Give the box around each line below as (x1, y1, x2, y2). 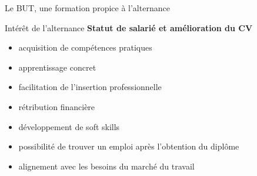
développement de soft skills (18, 120, 120, 132)
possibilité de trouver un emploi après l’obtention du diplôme (18, 140, 239, 152)
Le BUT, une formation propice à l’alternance (5, 2, 170, 14)
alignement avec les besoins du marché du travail (18, 160, 195, 172)
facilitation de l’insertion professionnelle (18, 81, 162, 93)
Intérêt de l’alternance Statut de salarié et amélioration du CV (5, 21, 253, 34)
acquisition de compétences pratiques (18, 41, 152, 54)
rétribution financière (18, 100, 95, 112)
